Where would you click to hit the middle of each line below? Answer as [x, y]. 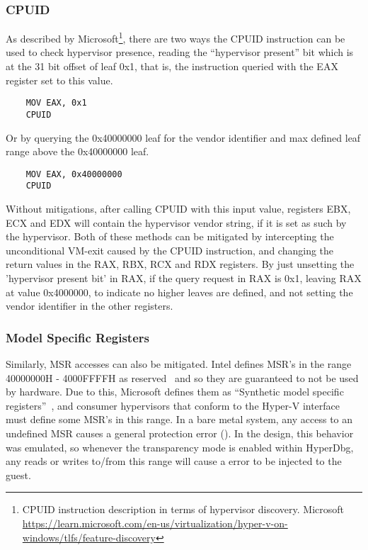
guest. [18, 475]
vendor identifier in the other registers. [90, 306]
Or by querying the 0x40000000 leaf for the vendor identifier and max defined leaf [183, 137]
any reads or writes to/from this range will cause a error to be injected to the [174, 461]
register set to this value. [59, 80]
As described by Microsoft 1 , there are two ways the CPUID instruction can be [176, 37]
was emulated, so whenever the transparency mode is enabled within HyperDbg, [180, 447]
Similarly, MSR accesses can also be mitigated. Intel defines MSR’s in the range [179, 364]
